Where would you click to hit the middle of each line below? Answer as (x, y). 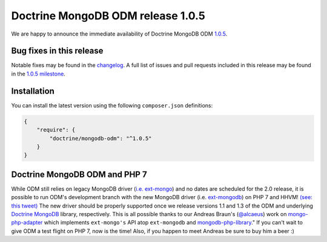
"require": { (56, 130)
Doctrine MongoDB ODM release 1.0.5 (108, 16)
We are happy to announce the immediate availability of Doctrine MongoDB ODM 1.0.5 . (119, 34)
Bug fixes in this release (57, 51)
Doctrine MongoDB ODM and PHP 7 (79, 174)
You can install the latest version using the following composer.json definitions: (112, 105)
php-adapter (27, 223)
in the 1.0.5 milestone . (38, 74)
